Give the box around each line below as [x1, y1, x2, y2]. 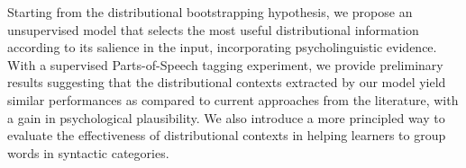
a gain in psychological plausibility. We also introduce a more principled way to [7, 108, 445, 127]
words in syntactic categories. [7, 143, 169, 162]
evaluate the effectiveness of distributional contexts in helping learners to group [7, 126, 446, 145]
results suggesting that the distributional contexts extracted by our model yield [7, 73, 446, 92]
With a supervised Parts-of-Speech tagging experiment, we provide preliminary [7, 55, 443, 74]
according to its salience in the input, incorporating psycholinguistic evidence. [7, 38, 437, 57]
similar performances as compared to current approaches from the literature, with [7, 90, 459, 109]
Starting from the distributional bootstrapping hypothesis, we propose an [7, 3, 413, 21]
